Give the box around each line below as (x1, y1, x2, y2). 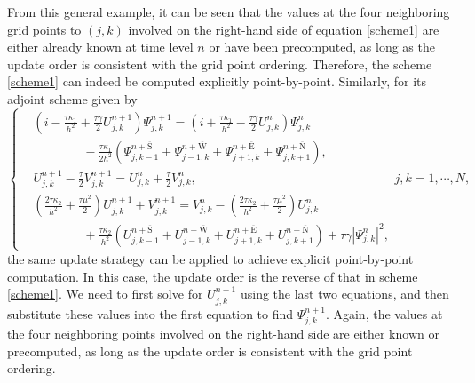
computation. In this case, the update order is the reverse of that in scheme (7, 267, 418, 285)
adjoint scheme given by (7, 89, 138, 108)
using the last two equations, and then (240, 284, 449, 303)
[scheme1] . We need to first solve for (7, 284, 203, 303)
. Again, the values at (325, 304, 443, 323)
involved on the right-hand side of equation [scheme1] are (128, 20, 439, 38)
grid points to (7, 20, 82, 38)
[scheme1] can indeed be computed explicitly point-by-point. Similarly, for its (7, 72, 427, 91)
